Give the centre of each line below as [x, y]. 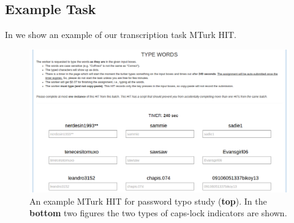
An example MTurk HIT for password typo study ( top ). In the [148, 201]
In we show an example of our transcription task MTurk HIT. [121, 35]
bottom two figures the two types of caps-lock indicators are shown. [158, 213]
